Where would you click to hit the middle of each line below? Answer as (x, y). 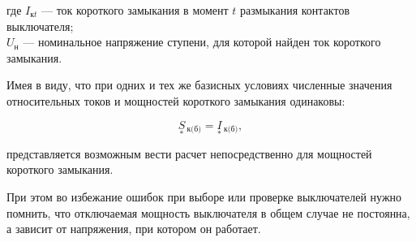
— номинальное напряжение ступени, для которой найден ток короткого (202, 42)
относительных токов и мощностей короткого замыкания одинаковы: (176, 100)
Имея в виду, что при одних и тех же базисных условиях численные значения (199, 85)
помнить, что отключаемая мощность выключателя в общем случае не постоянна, (208, 212)
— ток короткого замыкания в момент (135, 10)
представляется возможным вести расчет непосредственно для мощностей (189, 153)
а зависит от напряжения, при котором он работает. (134, 229)
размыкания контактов (295, 10)
